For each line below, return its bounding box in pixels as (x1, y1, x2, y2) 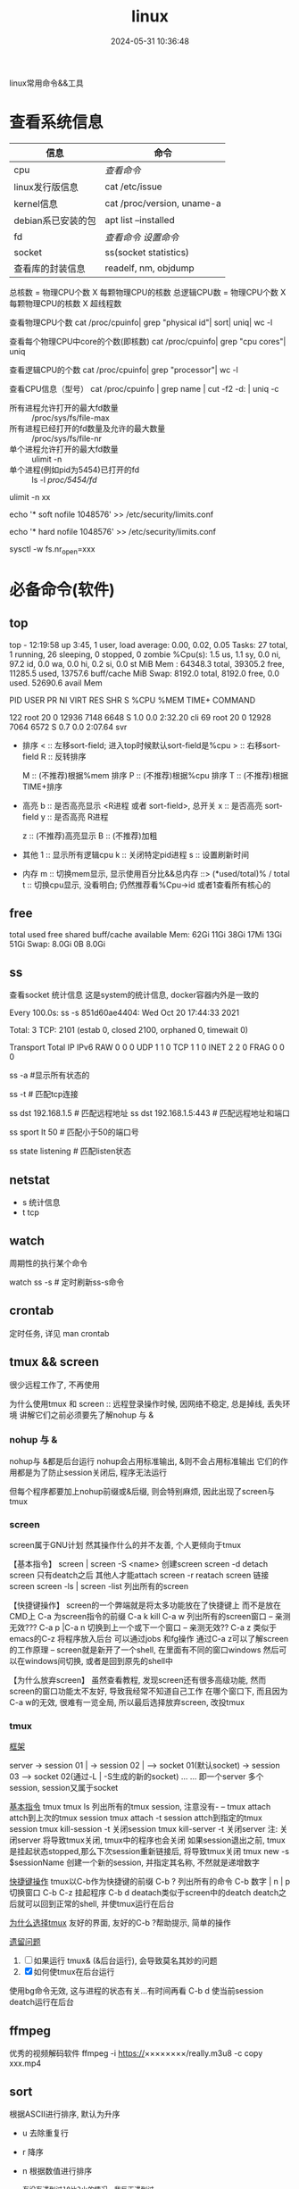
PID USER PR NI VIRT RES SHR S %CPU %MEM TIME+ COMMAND (9, 695, 256, 705)
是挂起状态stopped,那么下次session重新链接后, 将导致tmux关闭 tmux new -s (9, 1846, 290, 1857)
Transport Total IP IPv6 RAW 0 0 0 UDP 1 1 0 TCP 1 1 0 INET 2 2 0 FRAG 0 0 (9, 1042, 285, 1053)
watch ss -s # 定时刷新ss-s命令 (9, 1277, 125, 1287)
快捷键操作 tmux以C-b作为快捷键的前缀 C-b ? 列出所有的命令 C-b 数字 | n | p (9, 1877, 291, 1887)
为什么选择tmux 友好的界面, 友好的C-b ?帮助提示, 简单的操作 (9, 1918, 231, 1928)
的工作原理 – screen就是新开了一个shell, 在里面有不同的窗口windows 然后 (9, 1644, 279, 1655)
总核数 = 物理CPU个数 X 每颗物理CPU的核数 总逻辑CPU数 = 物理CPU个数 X (9, 287, 287, 297)
